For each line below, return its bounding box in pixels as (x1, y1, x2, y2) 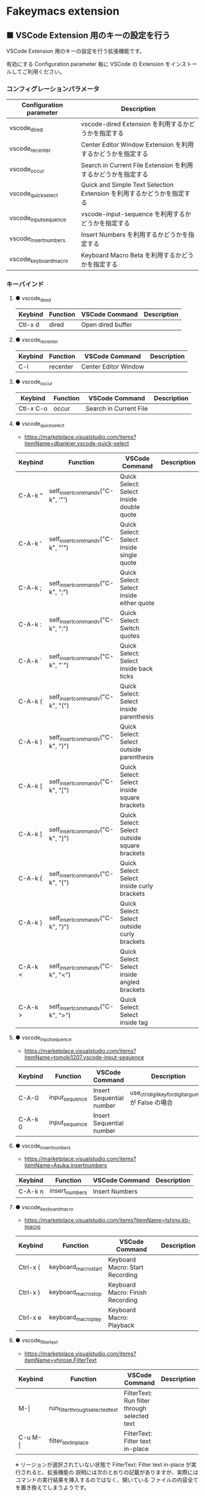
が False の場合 (129, 1098, 173, 1107)
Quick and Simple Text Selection (81, 181, 174, 189)
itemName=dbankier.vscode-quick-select (24, 439, 129, 447)
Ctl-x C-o (18, 404, 48, 412)
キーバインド (6, 280, 44, 289)
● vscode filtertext (15, 1337, 58, 1346)
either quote (120, 599, 155, 607)
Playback (107, 1321, 135, 1329)
